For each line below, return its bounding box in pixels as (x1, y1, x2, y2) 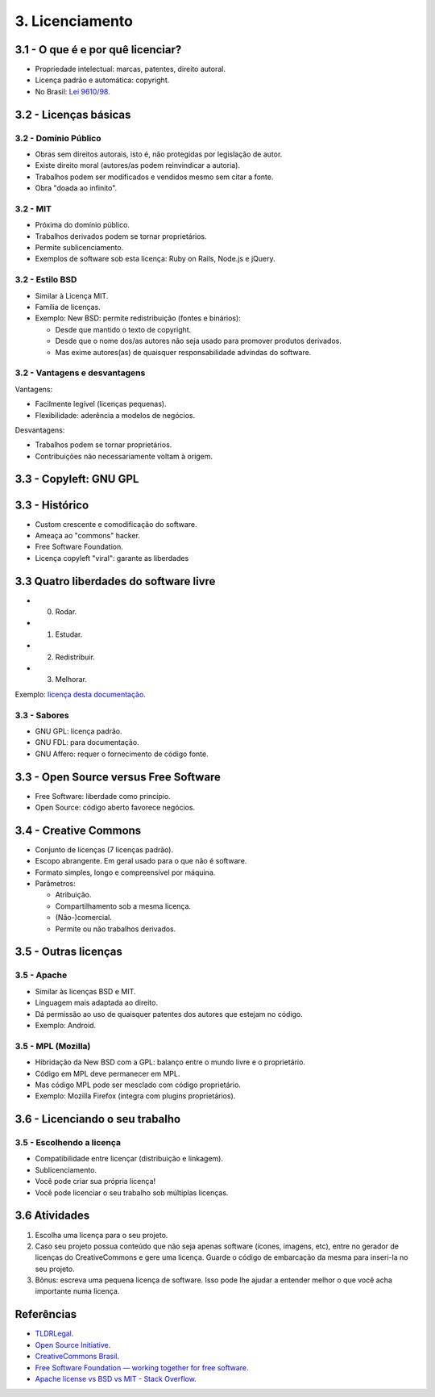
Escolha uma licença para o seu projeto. (35, 1230, 168, 1240)
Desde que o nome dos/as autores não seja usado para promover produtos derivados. (55, 336, 342, 346)
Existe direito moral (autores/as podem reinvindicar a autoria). (35, 161, 241, 170)
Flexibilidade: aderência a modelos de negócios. (35, 410, 196, 420)
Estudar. (55, 629, 83, 639)
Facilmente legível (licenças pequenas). (35, 399, 167, 409)
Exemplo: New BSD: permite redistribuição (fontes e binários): (35, 313, 241, 323)
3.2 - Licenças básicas (14, 107, 131, 121)
